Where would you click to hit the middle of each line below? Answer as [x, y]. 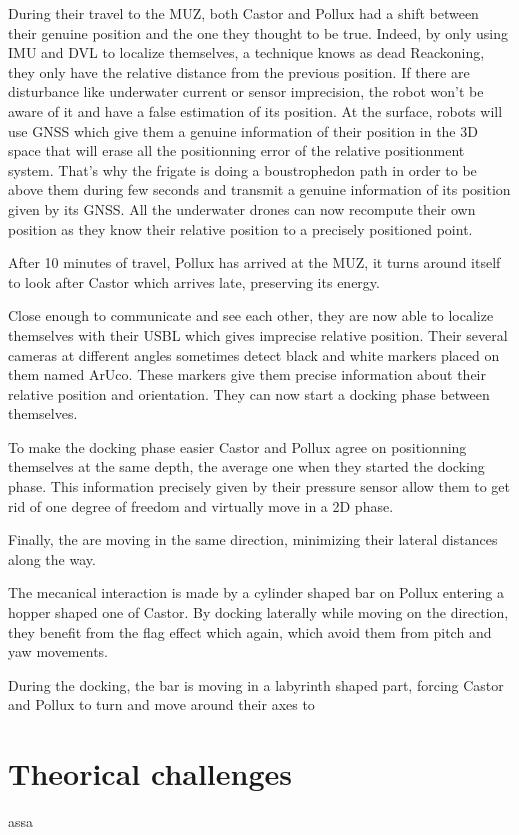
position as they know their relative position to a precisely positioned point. [240, 228]
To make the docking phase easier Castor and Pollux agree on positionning [237, 446]
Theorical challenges [150, 773]
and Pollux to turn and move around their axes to [161, 704]
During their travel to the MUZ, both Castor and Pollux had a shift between [243, 13]
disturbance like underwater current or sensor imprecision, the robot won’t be [246, 91]
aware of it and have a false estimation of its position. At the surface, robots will [255, 110]
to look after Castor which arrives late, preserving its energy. [194, 281]
